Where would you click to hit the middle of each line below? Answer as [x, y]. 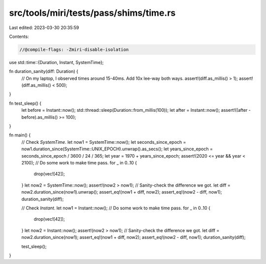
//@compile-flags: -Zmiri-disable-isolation [74, 49]
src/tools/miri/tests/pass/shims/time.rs [92, 13]
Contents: [19, 36]
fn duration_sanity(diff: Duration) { [44, 71]
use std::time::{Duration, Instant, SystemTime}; [56, 62]
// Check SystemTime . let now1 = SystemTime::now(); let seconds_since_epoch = [104, 142]
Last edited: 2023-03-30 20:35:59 [44, 28]
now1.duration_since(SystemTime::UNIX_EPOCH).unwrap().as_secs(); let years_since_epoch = [117, 149]
